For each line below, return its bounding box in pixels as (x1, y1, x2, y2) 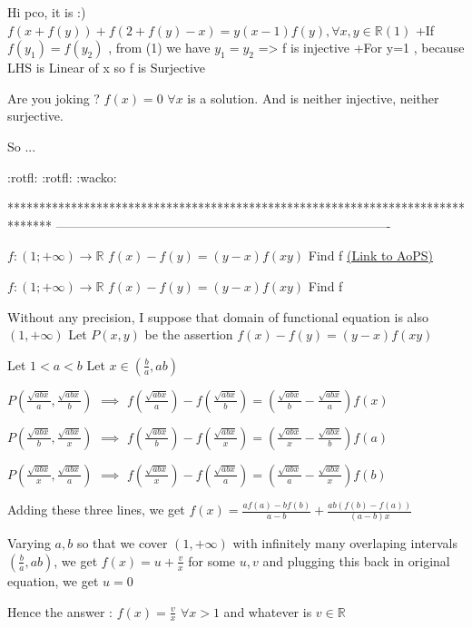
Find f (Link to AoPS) (308, 246, 433, 265)
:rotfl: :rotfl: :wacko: (7, 167, 117, 186)
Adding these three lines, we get (7, 500, 185, 519)
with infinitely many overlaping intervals (232, 534, 457, 553)
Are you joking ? (7, 88, 100, 107)
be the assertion (144, 325, 233, 344)
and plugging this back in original (262, 551, 450, 570)
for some (188, 551, 236, 570)
